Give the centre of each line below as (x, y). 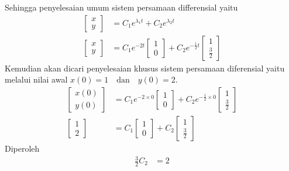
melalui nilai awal (36, 79)
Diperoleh (22, 148)
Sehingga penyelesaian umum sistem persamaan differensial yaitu (121, 7)
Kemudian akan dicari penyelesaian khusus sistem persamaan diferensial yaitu (145, 68)
